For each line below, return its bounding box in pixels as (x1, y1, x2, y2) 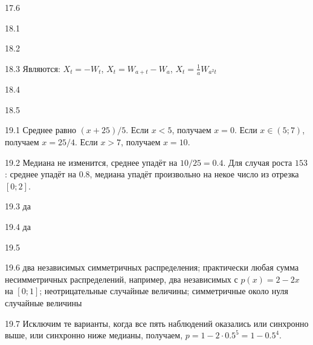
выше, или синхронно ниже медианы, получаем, (5, 329, 183, 341)
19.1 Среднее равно (5, 123, 76, 136)
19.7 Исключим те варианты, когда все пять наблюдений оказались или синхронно (5, 317, 309, 329)
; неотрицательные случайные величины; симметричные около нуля (39, 284, 288, 297)
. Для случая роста (223, 156, 292, 168)
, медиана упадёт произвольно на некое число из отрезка (89, 168, 299, 180)
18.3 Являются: (5, 62, 60, 74)
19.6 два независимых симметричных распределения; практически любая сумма (5, 261, 299, 274)
